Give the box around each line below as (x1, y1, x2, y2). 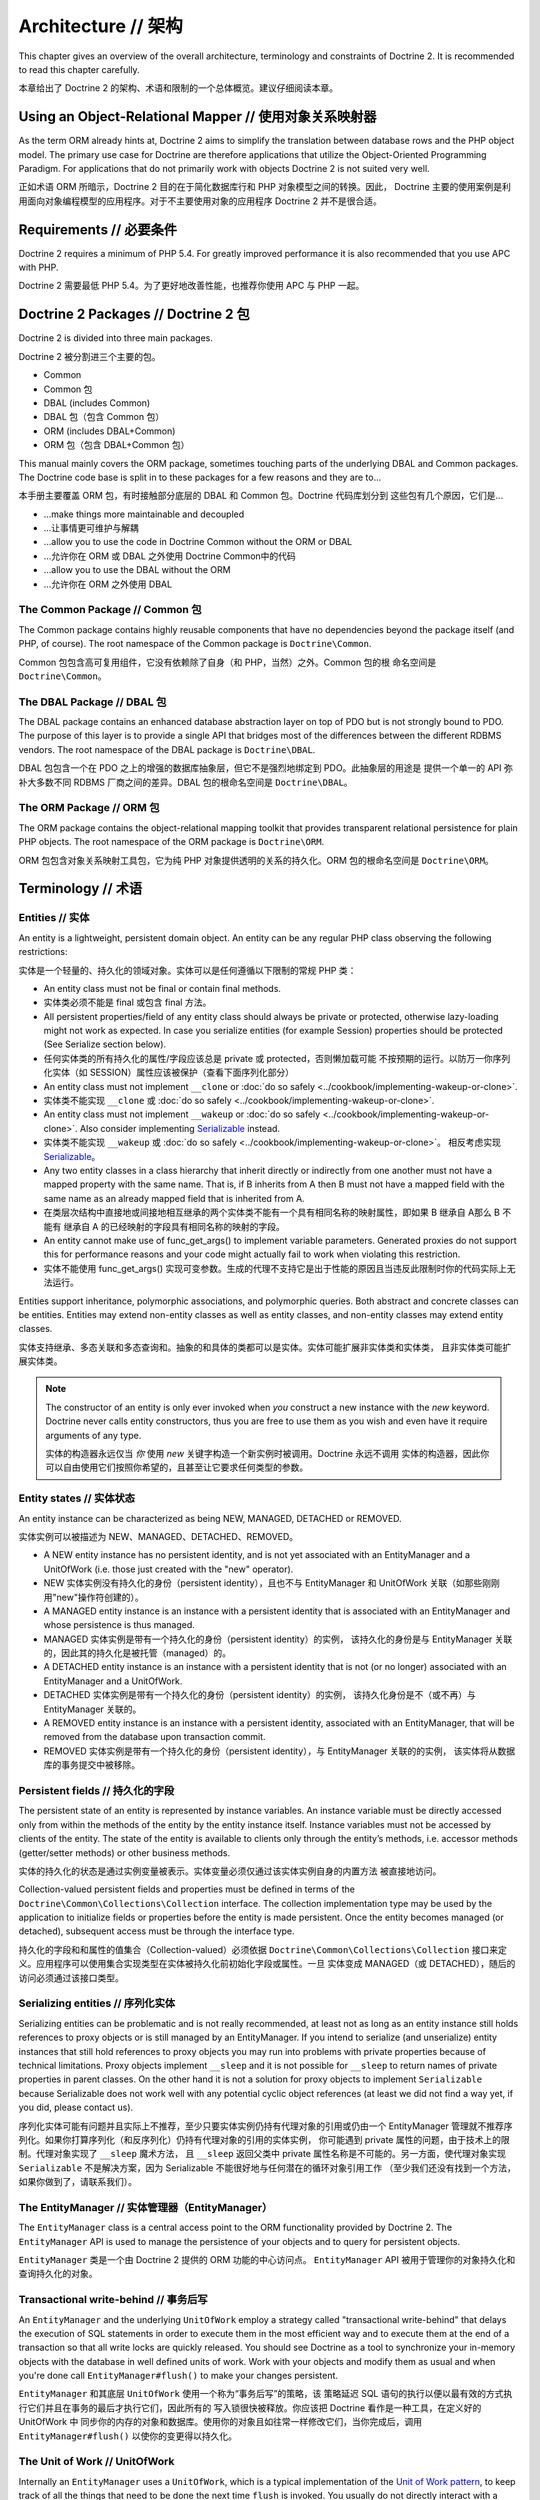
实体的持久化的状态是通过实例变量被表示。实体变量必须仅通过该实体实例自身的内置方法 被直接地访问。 (18, 1865, 442, 1877)
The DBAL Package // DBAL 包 (18, 695, 167, 709)
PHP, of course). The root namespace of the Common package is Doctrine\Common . (18, 638, 372, 650)
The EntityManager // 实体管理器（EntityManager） (18, 2200, 273, 2214)
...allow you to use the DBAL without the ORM (43, 564, 231, 576)
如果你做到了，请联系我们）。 (18, 2176, 137, 2188)
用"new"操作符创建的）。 (43, 1591, 144, 1603)
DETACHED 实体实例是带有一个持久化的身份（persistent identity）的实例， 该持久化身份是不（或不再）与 (43, 1689, 477, 1701)
